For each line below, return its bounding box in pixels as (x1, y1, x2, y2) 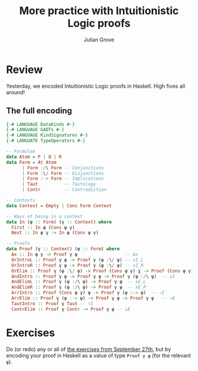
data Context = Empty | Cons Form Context (6, 203, 112, 208)
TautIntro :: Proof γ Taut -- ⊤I (11, 300, 94, 307)
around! (6, 88, 25, 95)
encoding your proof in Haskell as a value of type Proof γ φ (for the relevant (6, 352, 192, 359)
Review (6, 63, 43, 76)
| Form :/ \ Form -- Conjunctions (21, 165, 104, 171)
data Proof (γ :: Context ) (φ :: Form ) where (6, 246, 120, 252)
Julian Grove (83, 36, 115, 43)
